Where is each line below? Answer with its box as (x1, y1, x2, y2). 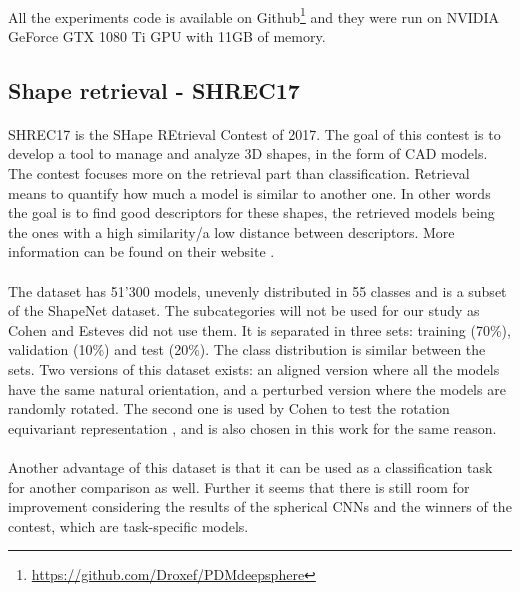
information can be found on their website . (8, 241, 275, 262)
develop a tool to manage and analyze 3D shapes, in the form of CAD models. (8, 143, 488, 164)
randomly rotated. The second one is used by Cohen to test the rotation (8, 398, 450, 419)
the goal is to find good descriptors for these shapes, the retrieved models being (8, 202, 495, 223)
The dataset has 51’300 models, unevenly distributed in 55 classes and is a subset (8, 280, 507, 301)
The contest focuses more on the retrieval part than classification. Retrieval (8, 163, 470, 183)
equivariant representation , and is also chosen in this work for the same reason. (8, 417, 497, 438)
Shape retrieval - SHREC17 (8, 74, 300, 105)
